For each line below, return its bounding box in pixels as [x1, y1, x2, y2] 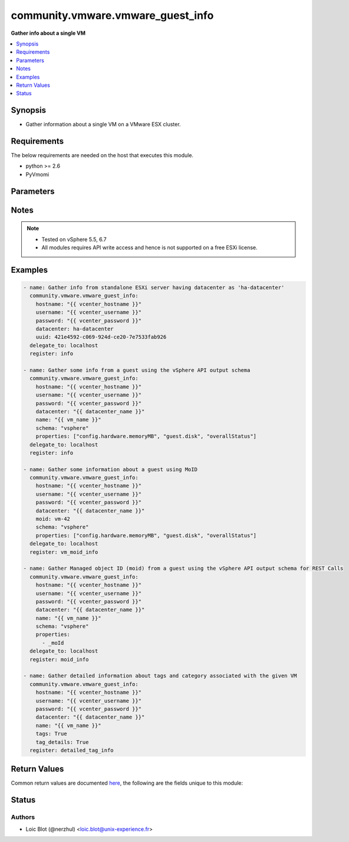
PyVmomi [25, 171, 50, 178]
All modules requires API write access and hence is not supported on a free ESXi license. [41, 244, 258, 251]
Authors [11, 813, 35, 821]
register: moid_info [29, 656, 89, 662]
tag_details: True [35, 739, 89, 745]
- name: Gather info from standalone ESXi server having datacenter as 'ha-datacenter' [23, 284, 285, 291]
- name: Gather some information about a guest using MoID [23, 466, 197, 472]
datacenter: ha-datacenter [35, 325, 114, 332]
